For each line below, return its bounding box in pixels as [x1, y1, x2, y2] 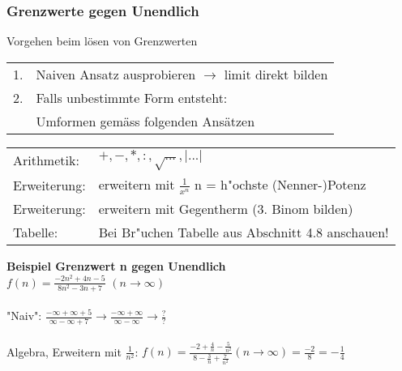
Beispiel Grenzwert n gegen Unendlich [6, 257, 226, 274]
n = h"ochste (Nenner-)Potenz [195, 175, 366, 194]
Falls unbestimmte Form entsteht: [36, 87, 228, 107]
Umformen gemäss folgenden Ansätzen [36, 111, 255, 130]
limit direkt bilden [224, 64, 328, 83]
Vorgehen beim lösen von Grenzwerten [6, 32, 198, 49]
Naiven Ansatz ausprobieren [36, 64, 196, 83]
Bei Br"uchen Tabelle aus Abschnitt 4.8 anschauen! [98, 222, 389, 241]
